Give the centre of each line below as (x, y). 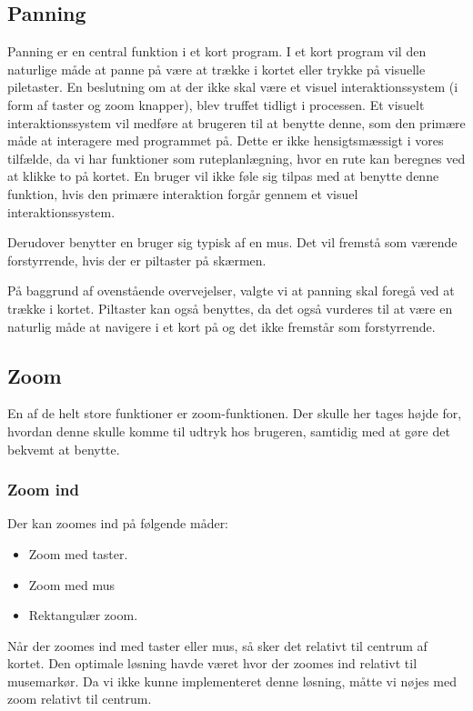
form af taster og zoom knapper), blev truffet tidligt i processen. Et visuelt (216, 104)
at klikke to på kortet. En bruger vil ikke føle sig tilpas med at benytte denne (223, 176)
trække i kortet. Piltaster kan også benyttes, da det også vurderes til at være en (230, 308)
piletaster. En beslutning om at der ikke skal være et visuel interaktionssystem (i (233, 87)
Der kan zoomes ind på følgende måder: (118, 523)
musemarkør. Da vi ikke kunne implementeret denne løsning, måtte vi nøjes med (232, 681)
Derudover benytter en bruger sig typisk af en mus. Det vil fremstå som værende (232, 242)
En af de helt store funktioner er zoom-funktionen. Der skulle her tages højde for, (235, 413)
